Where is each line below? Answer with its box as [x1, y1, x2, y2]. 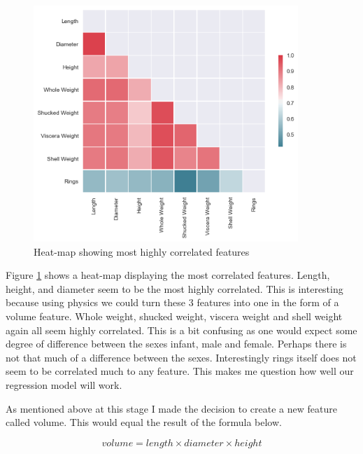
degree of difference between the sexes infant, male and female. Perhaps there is [6, 336, 347, 351]
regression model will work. [6, 377, 122, 392]
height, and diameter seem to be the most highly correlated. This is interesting [6, 281, 343, 296]
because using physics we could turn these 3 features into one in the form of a [6, 295, 339, 310]
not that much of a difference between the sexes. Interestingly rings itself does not [6, 350, 357, 364]
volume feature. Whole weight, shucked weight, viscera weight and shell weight [6, 308, 343, 323]
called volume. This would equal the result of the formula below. [6, 415, 282, 429]
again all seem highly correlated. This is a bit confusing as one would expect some [6, 322, 357, 337]
